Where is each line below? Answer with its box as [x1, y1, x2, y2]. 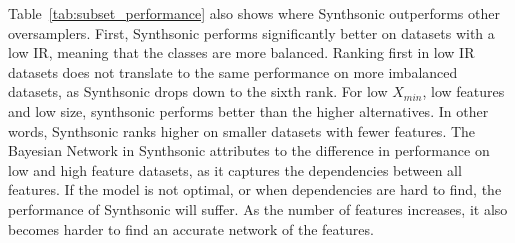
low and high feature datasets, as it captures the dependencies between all [8, 159, 462, 180]
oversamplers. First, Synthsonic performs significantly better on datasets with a [8, 22, 495, 43]
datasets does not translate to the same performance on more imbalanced [8, 61, 458, 82]
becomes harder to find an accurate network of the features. [8, 218, 374, 239]
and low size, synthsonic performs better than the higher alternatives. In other [8, 100, 489, 121]
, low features [422, 81, 505, 102]
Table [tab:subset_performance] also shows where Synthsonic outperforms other [8, 3, 500, 23]
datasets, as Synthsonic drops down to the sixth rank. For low [8, 81, 388, 102]
